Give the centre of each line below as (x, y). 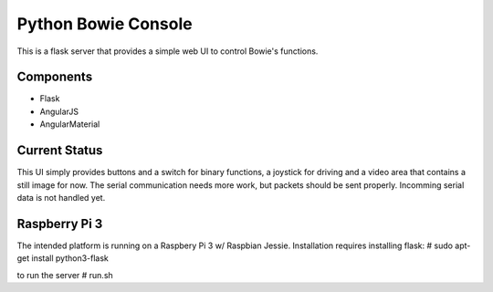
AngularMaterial (70, 124)
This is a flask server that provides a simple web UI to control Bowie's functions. (168, 51)
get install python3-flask (63, 258)
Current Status (60, 151)
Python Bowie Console (105, 24)
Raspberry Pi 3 (60, 224)
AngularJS (59, 111)
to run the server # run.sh (65, 275)
